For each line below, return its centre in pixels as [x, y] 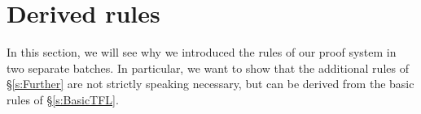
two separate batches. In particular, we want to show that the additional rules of [208, 68]
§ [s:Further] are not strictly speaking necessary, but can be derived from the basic [210, 84]
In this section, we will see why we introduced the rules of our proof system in [202, 52]
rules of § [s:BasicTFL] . [63, 99]
